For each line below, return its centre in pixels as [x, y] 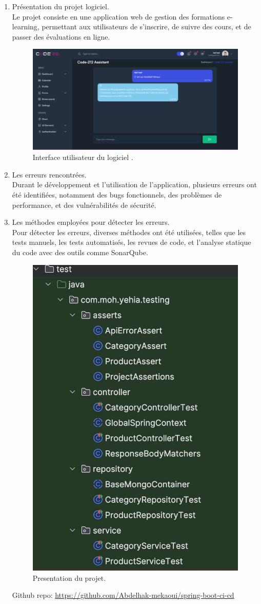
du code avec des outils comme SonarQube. [80, 252]
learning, [26, 26]
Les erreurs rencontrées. [49, 174]
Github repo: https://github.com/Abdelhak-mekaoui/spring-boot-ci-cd [123, 595]
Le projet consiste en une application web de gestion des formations [118, 16]
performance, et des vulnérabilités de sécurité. [84, 205]
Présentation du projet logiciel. [61, 6]
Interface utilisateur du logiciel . [83, 157]
